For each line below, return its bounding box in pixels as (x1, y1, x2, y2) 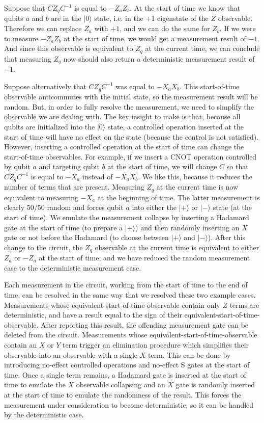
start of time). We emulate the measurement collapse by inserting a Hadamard (4, 212, 249, 223)
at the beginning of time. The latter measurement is (97, 192, 260, 202)
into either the (132, 202, 177, 213)
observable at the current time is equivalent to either (95, 242, 259, 252)
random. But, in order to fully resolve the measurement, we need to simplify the (4, 101, 254, 112)
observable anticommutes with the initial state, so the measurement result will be (4, 91, 258, 102)
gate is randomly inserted (175, 379, 255, 390)
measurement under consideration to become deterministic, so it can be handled (4, 399, 254, 410)
